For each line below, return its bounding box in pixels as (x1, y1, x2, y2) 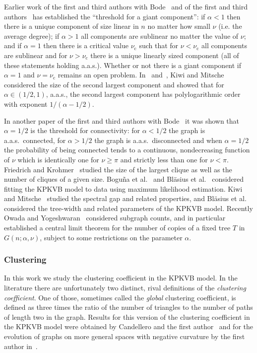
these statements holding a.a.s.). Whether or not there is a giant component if (4, 60, 242, 70)
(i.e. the (218, 21, 242, 31)
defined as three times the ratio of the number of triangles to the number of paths (4, 302, 253, 312)
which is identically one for (17, 154, 99, 164)
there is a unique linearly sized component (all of (90, 50, 239, 60)
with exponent (4, 98, 48, 109)
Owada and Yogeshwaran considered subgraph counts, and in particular (4, 212, 226, 223)
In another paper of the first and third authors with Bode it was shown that (4, 115, 240, 126)
